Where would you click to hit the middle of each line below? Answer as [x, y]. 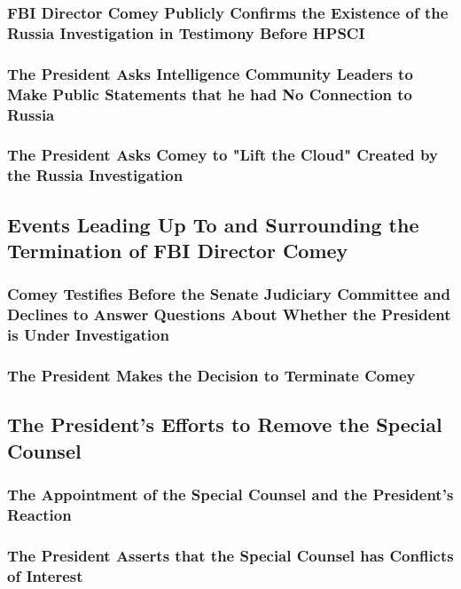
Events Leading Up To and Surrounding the [213, 224]
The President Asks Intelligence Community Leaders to [210, 73]
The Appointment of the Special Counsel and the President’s [230, 495]
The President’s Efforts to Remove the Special [225, 424]
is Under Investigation [88, 335]
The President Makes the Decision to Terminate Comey [211, 375]
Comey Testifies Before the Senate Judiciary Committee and [229, 294]
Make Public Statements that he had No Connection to [210, 94]
